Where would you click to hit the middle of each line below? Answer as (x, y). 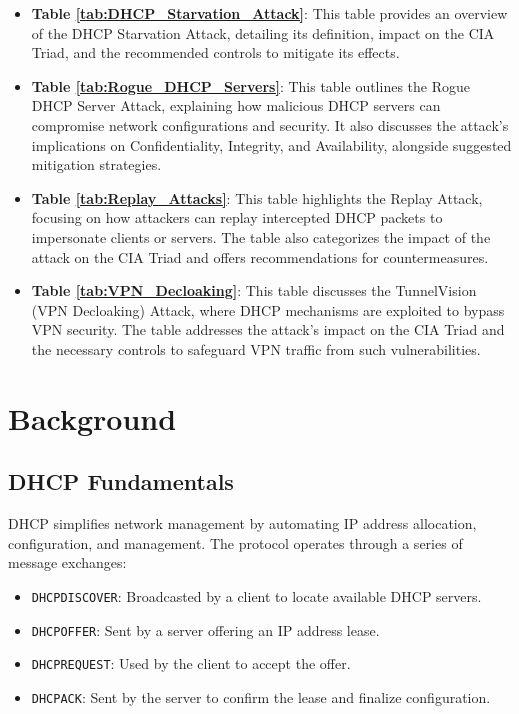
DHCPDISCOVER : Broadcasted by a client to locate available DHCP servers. (256, 595)
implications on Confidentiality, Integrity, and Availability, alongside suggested (271, 144)
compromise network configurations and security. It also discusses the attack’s (270, 124)
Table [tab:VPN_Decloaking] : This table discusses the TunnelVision (254, 290)
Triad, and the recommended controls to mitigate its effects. (215, 52)
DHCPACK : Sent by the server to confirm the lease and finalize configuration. (261, 696)
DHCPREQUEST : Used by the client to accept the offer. (191, 663)
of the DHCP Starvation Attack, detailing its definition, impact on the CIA (263, 32)
